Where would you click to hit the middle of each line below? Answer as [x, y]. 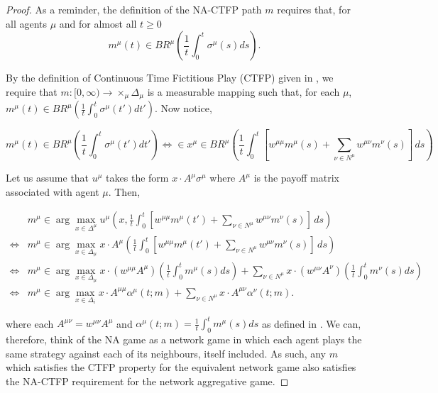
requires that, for [314, 9]
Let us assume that [48, 178]
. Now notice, [183, 108]
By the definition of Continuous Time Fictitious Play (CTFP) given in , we [170, 78]
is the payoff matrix [296, 178]
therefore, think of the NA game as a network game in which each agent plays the [184, 339]
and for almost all [98, 23]
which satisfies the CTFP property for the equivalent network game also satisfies [181, 367]
